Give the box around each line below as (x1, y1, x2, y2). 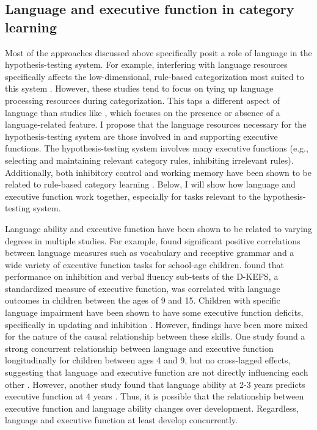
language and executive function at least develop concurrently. (5, 414, 238, 426)
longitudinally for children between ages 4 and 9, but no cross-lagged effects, (5, 354, 291, 366)
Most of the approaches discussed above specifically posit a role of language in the (5, 46, 312, 59)
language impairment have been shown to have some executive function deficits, (5, 306, 304, 319)
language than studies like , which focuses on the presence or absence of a (5, 106, 280, 118)
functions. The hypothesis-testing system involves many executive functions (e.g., (5, 142, 308, 155)
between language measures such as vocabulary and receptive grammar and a (5, 246, 294, 259)
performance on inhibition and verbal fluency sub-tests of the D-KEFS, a (5, 270, 279, 283)
